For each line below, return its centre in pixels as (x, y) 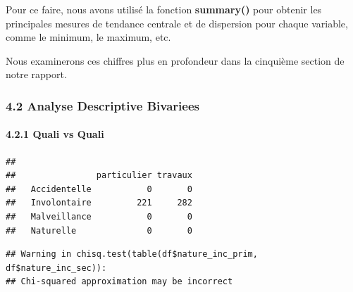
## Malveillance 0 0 (99, 216)
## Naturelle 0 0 (99, 230)
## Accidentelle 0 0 (99, 189)
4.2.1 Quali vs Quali (55, 134)
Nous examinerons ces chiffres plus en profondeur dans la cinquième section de (175, 60)
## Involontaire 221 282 (99, 203)
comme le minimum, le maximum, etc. (88, 37)
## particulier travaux (99, 176)
